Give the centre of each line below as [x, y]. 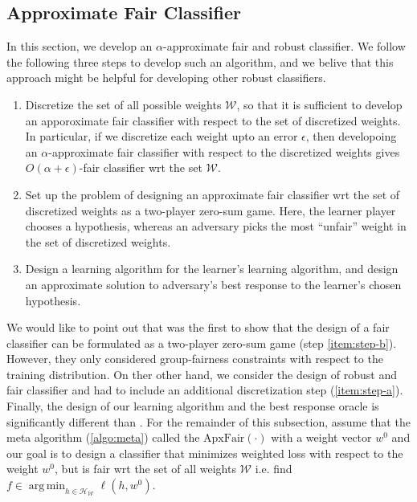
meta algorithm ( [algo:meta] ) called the [103, 437]
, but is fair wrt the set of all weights [145, 469]
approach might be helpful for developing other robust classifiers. [166, 78]
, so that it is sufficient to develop [319, 104]
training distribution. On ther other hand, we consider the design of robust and [202, 374]
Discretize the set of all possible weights [123, 104]
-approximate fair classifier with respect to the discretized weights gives [224, 151]
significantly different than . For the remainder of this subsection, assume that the [208, 421]
